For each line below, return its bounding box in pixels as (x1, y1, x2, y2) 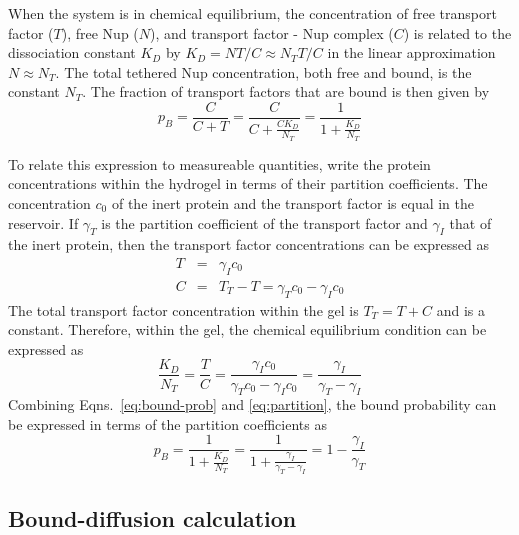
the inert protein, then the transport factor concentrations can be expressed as (8, 234, 489, 255)
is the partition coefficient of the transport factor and (101, 212, 428, 233)
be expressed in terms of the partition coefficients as (8, 413, 327, 434)
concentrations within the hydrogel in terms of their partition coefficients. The (8, 173, 488, 194)
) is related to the (403, 22, 512, 43)
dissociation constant (8, 42, 136, 63)
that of (449, 212, 492, 233)
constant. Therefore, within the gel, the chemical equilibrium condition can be (8, 319, 487, 340)
